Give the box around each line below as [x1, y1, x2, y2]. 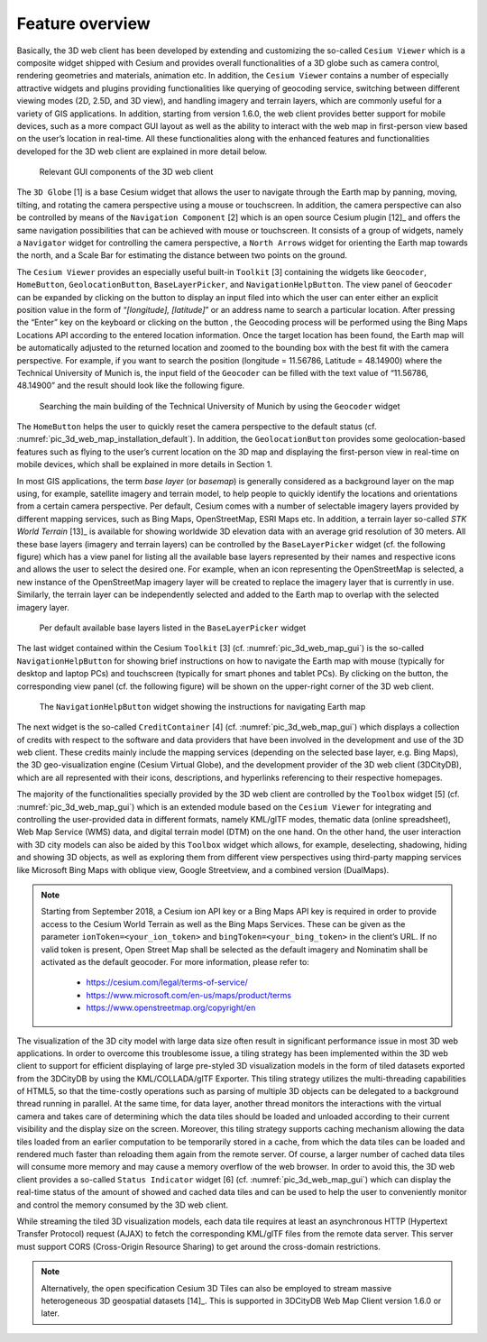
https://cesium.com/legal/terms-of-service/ [86, 977, 248, 988]
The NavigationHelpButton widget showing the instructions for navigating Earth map [39, 701, 366, 712]
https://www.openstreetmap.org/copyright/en [86, 1002, 256, 1014]
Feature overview [16, 14, 151, 33]
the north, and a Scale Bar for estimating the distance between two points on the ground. [16, 250, 347, 261]
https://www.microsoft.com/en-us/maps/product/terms [86, 989, 292, 1000]
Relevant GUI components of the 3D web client [39, 167, 214, 178]
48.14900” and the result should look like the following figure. [16, 380, 245, 391]
